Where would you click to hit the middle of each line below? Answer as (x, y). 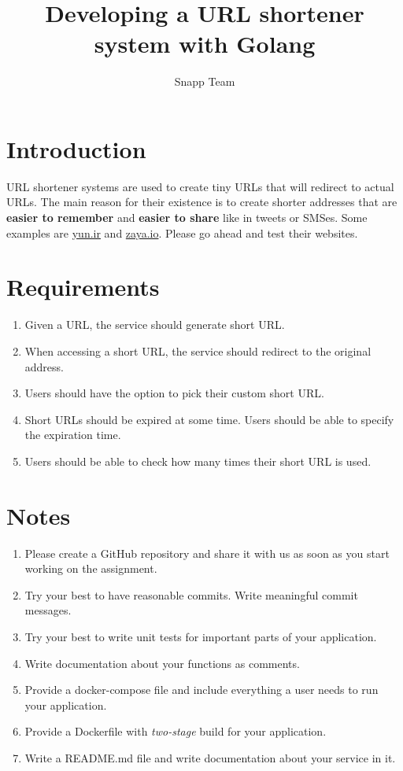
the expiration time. (73, 435)
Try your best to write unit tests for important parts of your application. (201, 636)
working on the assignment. (91, 568)
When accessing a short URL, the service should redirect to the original (198, 350)
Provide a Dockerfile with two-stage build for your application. (176, 731)
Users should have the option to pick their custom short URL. (174, 393)
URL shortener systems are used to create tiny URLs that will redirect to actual (200, 186)
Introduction (76, 148)
